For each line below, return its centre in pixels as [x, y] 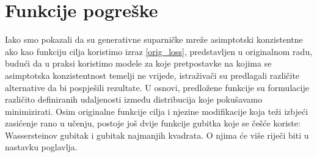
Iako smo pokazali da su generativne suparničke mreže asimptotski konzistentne [154, 39]
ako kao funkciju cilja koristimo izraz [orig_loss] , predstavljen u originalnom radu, [159, 51]
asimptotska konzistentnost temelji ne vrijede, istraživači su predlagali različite [152, 75]
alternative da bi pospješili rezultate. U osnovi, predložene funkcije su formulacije [157, 87]
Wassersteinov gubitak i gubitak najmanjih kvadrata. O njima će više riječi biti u [157, 135]
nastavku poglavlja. [41, 147]
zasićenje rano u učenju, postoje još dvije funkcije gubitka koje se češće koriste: [153, 123]
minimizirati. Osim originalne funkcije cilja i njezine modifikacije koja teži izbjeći [157, 111]
